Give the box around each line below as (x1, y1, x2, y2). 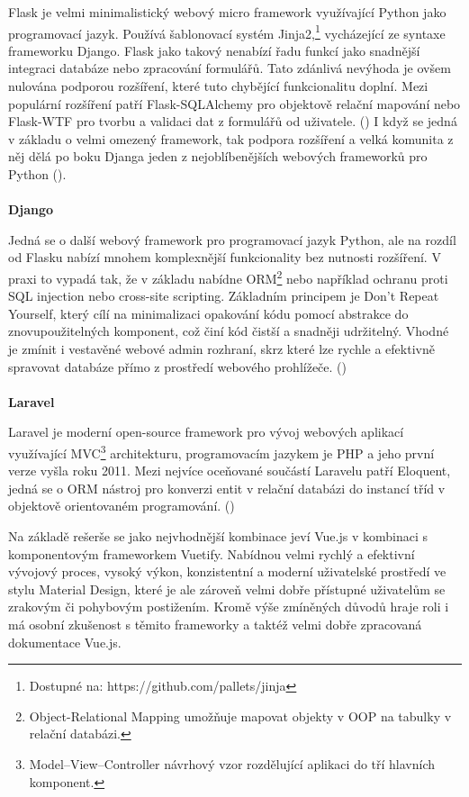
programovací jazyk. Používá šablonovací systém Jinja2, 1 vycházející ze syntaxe (8, 21, 446, 42)
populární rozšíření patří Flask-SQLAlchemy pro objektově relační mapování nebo (8, 94, 461, 113)
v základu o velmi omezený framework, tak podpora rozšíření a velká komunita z (8, 129, 454, 148)
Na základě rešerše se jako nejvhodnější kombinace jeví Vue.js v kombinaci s (8, 527, 428, 545)
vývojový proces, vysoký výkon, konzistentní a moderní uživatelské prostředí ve (8, 562, 446, 581)
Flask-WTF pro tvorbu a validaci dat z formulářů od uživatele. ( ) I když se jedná (8, 112, 457, 131)
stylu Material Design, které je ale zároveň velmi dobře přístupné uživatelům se (8, 579, 446, 598)
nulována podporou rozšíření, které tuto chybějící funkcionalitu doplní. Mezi (8, 77, 428, 95)
